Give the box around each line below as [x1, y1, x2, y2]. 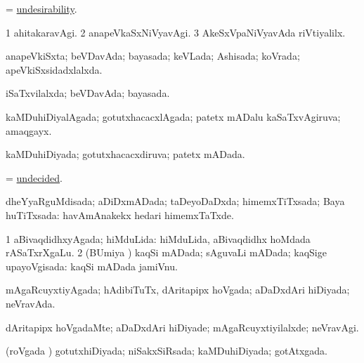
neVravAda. [6, 296, 56, 310]
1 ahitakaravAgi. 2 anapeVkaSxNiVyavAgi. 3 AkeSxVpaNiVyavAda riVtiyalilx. [6, 25, 346, 39]
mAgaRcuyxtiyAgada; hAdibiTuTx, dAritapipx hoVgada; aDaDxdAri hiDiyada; [6, 282, 350, 297]
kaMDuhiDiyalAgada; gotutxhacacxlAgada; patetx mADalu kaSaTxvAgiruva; [6, 109, 341, 124]
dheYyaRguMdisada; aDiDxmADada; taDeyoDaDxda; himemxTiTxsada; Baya [6, 194, 345, 209]
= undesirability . [6, 1, 77, 15]
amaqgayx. [6, 123, 52, 138]
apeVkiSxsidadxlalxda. [6, 62, 103, 77]
